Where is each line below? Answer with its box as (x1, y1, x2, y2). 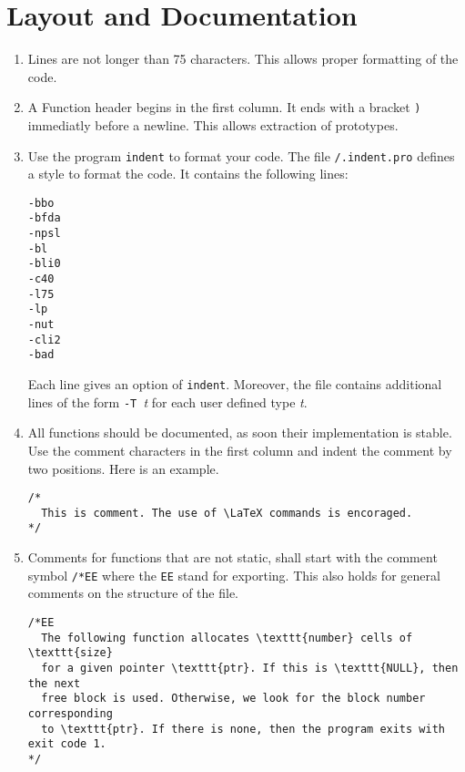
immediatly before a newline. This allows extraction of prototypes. (27, 115, 399, 134)
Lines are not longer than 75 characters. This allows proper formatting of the (27, 49, 459, 68)
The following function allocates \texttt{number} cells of (41, 631, 413, 644)
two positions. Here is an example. (27, 458, 219, 478)
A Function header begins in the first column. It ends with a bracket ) (27, 98, 421, 117)
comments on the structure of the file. (27, 583, 239, 602)
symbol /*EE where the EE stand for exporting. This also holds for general (27, 565, 440, 584)
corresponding (27, 706, 113, 720)
